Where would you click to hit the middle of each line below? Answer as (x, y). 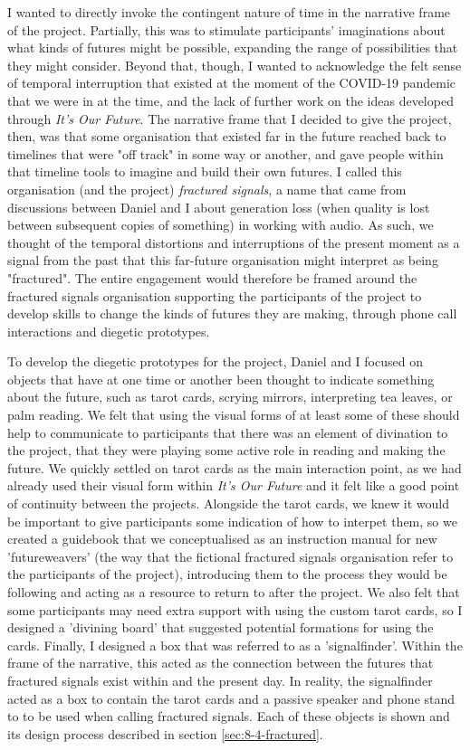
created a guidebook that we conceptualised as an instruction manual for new (222, 539)
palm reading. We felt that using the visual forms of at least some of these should (234, 415)
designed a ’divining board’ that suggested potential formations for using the (221, 627)
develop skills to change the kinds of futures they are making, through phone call (232, 313)
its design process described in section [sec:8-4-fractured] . (165, 733)
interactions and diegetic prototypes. (109, 331)
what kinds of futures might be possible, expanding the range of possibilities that (233, 47)
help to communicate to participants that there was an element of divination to (228, 432)
